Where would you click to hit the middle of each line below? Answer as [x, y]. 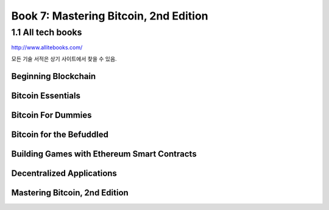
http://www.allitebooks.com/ [47, 47]
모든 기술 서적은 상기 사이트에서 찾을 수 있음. [64, 58]
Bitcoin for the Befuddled [60, 134]
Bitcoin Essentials [46, 95]
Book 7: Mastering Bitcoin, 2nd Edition [110, 16]
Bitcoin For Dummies [51, 115]
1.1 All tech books [47, 32]
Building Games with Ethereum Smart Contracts [104, 154]
